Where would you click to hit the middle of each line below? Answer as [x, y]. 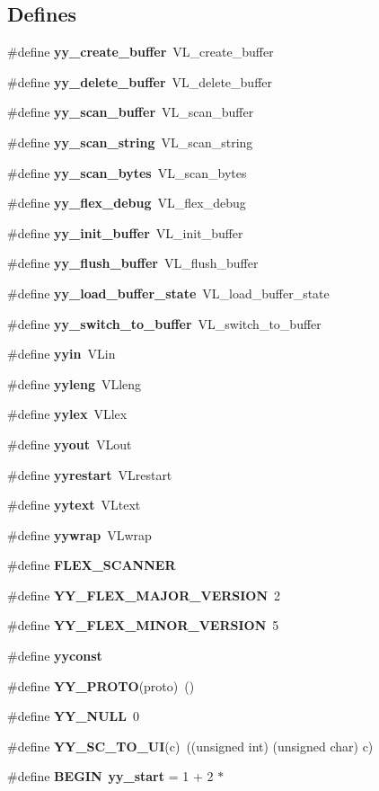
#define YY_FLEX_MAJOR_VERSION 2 [144, 595]
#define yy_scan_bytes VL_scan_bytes [127, 172]
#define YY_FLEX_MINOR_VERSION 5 [143, 625]
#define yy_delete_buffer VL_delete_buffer [140, 81]
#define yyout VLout [70, 444]
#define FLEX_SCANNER [92, 565]
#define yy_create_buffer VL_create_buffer [141, 52]
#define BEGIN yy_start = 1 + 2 [110, 776]
